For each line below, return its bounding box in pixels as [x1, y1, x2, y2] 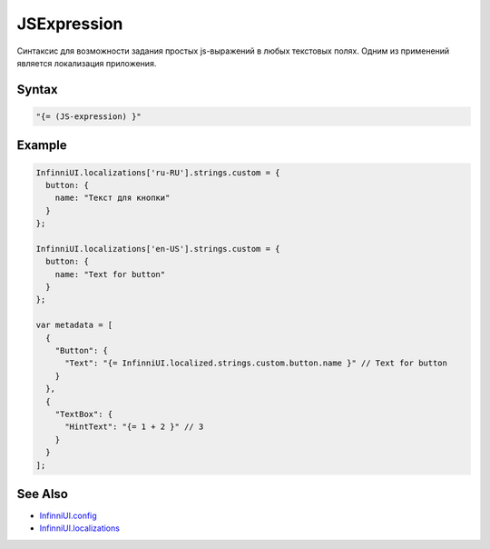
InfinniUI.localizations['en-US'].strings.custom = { [35, 244, 280, 254]
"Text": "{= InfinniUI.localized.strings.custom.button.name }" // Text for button [64, 358, 448, 368]
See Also [16, 486, 68, 502]
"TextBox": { [54, 409, 113, 419]
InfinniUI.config [39, 510, 97, 522]
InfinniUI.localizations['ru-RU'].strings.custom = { [35, 167, 280, 177]
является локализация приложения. [16, 57, 157, 68]
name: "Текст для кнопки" [54, 193, 171, 204]
